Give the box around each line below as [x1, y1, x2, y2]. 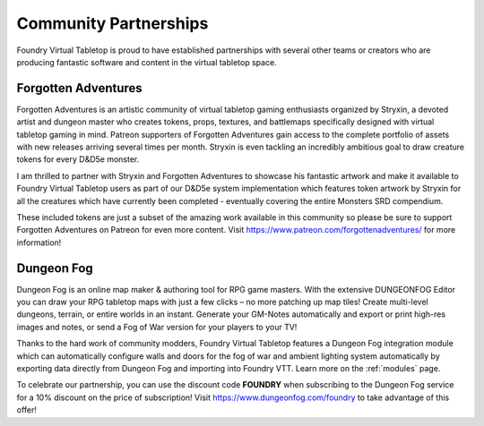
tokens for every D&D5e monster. [16, 154, 140, 165]
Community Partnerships [16, 13, 209, 33]
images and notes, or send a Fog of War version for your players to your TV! [16, 321, 298, 332]
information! [16, 237, 62, 248]
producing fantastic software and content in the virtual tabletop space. [16, 56, 277, 67]
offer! [16, 405, 38, 415]
